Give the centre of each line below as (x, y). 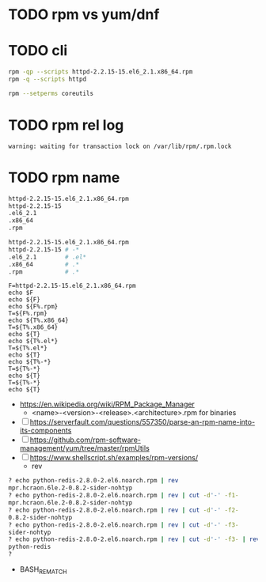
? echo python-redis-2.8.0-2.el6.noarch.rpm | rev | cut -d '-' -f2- (123, 510)
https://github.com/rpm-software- (85, 440)
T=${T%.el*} (28, 348)
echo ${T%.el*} (33, 342)
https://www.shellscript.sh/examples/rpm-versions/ (114, 458)
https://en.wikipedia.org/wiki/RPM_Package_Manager (107, 404)
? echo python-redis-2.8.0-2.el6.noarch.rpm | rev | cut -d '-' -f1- (123, 496)
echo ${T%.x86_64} (38, 321)
